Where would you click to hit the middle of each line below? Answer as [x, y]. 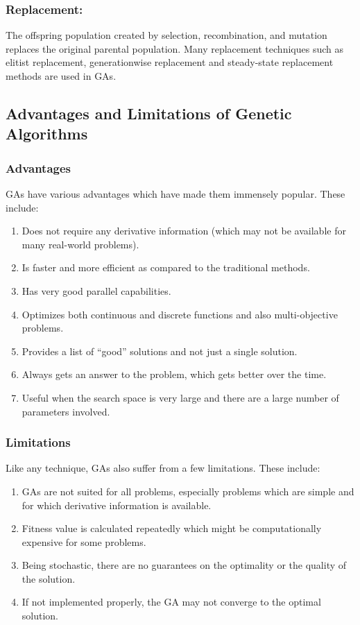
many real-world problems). [80, 244]
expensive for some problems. [84, 541]
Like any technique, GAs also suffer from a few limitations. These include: [163, 468]
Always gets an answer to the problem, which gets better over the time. [174, 374]
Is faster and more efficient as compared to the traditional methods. [166, 267]
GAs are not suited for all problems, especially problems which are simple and [188, 491]
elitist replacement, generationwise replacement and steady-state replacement [170, 62]
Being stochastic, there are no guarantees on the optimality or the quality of [184, 565]
